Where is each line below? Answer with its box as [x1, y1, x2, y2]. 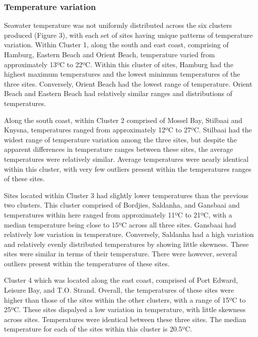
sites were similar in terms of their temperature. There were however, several [4, 248, 237, 259]
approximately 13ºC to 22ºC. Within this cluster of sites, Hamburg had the [4, 59, 234, 69]
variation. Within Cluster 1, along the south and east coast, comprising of [4, 39, 229, 50]
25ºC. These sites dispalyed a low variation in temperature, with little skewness [4, 304, 246, 315]
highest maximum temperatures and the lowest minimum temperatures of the [4, 69, 240, 79]
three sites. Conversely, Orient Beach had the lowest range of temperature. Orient [4, 78, 253, 89]
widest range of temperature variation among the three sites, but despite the [4, 134, 237, 144]
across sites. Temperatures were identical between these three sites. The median [4, 314, 246, 324]
